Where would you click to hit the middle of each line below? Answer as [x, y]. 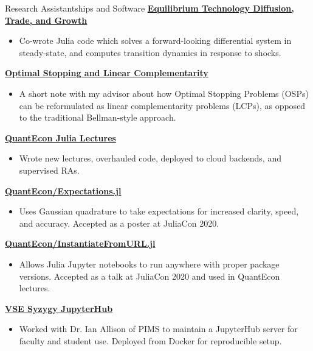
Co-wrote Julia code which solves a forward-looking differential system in [155, 41]
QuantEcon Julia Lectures [60, 137]
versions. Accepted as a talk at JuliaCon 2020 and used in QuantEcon [150, 276]
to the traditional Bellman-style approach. [98, 117]
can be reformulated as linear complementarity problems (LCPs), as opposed [162, 105]
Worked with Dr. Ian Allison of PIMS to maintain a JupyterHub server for [158, 329]
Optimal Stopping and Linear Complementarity [107, 73]
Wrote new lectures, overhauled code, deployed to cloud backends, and [150, 158]
